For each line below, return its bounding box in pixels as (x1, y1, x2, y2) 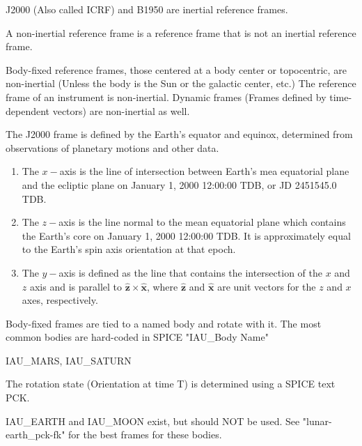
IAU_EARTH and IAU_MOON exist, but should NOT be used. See (6, 413, 300, 428)
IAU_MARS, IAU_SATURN (6, 353, 132, 367)
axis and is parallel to (29, 279, 123, 293)
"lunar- (302, 413, 332, 428)
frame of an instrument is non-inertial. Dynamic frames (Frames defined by (6, 89, 326, 104)
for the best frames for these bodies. (68, 427, 222, 442)
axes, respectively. (22, 293, 98, 307)
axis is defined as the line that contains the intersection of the (58, 265, 322, 279)
